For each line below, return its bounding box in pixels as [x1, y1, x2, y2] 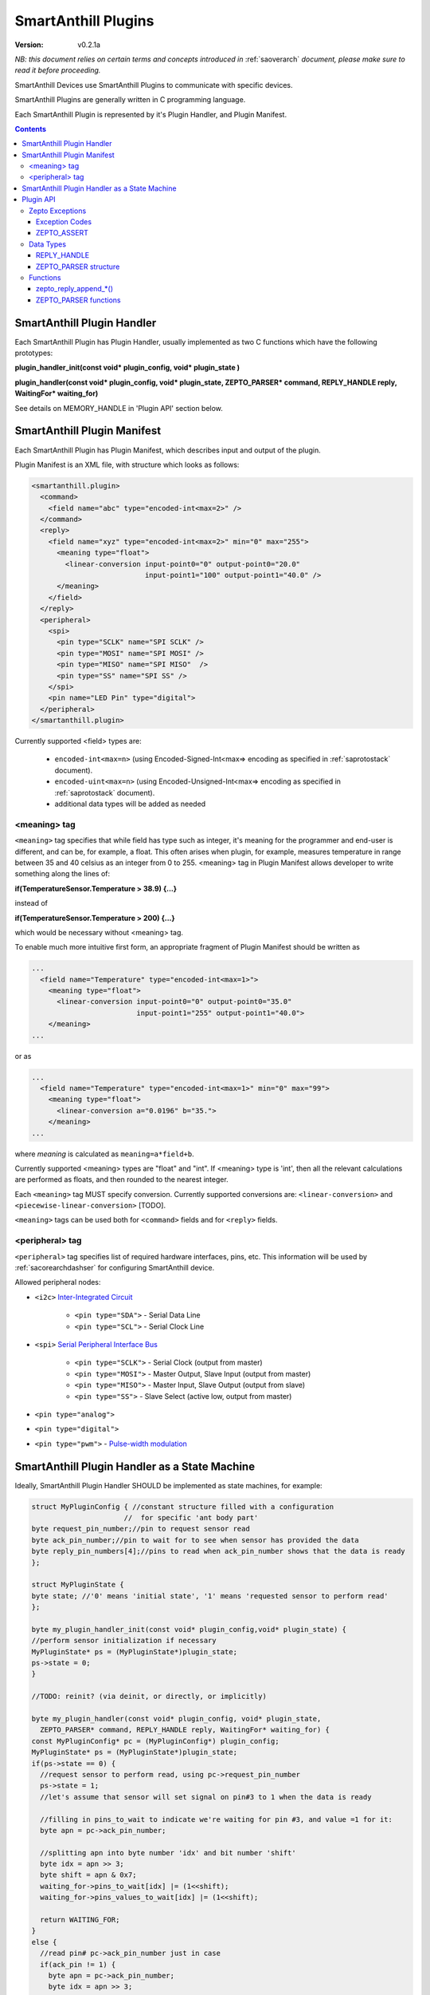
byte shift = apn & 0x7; [40, 1871, 137, 1879]
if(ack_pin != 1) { [40, 1960, 116, 1969]
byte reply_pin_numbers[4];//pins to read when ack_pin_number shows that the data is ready [31, 1547, 405, 1556]
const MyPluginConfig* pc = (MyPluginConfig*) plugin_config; [31, 1736, 279, 1745]
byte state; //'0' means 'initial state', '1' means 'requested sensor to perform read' [31, 1591, 389, 1600]
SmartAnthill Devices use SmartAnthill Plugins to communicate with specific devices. [14, 80, 293, 89]
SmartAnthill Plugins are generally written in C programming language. [14, 95, 246, 105]
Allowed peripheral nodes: [14, 1278, 101, 1287]
